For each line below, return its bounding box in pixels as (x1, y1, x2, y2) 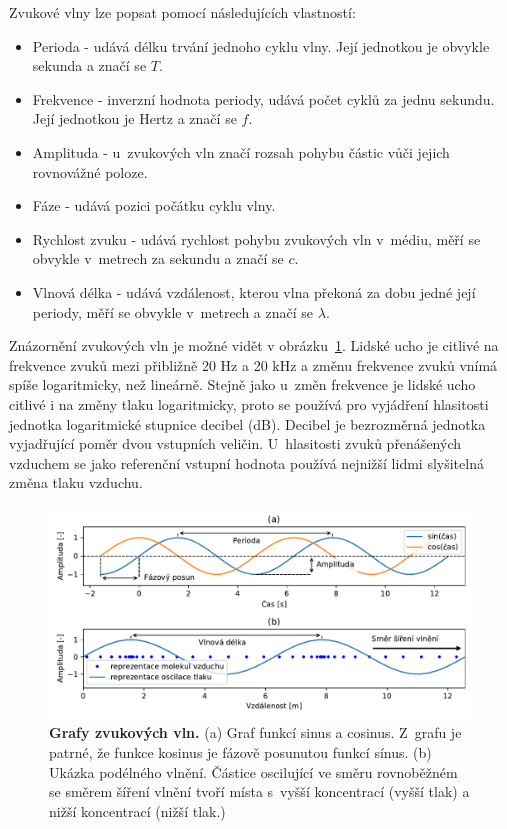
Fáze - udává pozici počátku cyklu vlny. (32, 195, 276, 216)
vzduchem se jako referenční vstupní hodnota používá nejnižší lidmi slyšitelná (9, 452, 484, 473)
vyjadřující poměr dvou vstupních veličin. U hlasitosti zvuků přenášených (9, 433, 461, 454)
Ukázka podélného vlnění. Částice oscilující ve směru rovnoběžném (49, 761, 458, 782)
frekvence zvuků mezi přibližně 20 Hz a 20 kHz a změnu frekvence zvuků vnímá (9, 354, 498, 375)
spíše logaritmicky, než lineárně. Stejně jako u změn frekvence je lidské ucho (9, 374, 476, 395)
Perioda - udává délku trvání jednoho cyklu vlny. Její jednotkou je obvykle (32, 35, 490, 56)
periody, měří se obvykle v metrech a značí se (32, 301, 314, 322)
